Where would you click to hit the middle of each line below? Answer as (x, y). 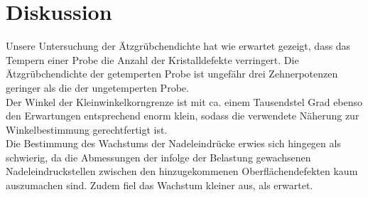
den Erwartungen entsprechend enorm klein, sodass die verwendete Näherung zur (183, 116)
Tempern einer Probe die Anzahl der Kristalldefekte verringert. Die (152, 59)
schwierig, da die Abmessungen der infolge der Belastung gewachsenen (158, 157)
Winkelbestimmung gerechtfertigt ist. (87, 129)
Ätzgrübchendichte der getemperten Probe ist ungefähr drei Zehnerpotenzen (172, 74)
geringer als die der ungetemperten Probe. (97, 87)
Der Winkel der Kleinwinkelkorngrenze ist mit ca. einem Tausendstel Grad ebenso (184, 101)
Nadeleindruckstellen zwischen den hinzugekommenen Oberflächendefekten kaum (182, 171)
